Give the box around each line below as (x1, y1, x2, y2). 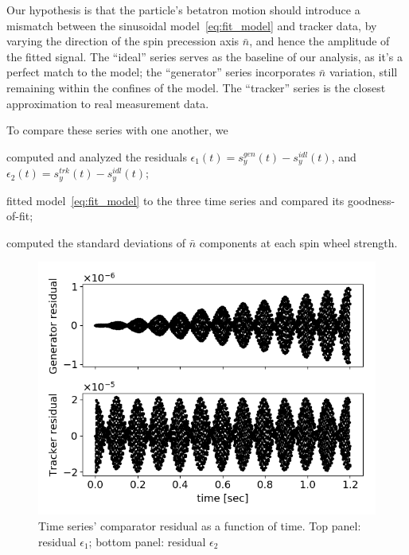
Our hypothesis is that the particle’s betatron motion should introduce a (6, 2, 360, 17)
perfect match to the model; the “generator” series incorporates (6, 64, 316, 80)
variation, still (329, 64, 398, 80)
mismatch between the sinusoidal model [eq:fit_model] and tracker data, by (6, 17, 377, 33)
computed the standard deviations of (6, 234, 185, 250)
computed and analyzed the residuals (6, 148, 187, 165)
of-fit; (6, 208, 33, 224)
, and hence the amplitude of (249, 33, 390, 49)
